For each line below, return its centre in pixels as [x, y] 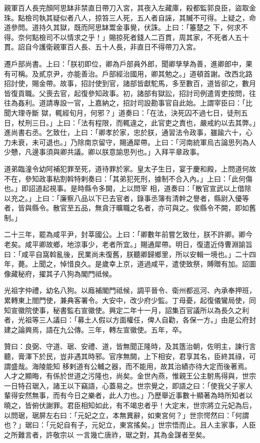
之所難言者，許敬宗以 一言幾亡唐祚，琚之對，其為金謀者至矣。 [107, 434]
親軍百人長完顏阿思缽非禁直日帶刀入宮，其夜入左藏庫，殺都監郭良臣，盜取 [126, 7]
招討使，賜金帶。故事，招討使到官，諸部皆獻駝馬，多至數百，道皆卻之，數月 [130, 83]
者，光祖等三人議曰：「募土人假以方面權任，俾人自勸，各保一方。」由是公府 [126, 320]
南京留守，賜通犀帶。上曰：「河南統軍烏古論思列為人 [170, 142]
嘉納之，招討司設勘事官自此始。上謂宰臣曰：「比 [173, 103]
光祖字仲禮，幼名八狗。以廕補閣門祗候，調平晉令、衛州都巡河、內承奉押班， [130, 290]
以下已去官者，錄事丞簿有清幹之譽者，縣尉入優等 [168, 198]
